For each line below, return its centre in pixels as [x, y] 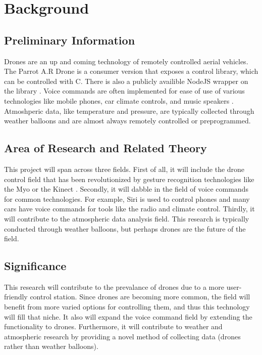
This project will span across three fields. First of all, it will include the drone [124, 169]
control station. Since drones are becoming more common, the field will [140, 297]
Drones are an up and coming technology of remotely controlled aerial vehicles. [126, 61]
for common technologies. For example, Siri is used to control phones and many [127, 198]
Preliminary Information [70, 40]
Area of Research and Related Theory [106, 148]
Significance [35, 266]
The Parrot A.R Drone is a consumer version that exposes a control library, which [131, 71]
